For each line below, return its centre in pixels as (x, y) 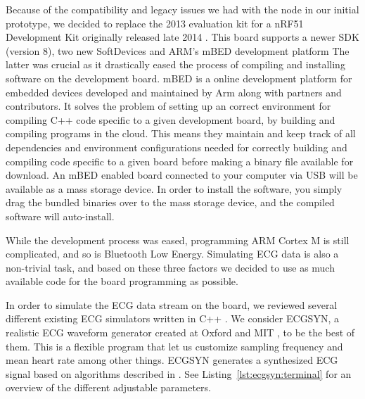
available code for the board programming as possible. (122, 281)
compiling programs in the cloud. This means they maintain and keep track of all (181, 133)
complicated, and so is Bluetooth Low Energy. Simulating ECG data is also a (172, 254)
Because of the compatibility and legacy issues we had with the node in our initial (182, 9)
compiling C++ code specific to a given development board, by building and (171, 119)
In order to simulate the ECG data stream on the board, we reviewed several (172, 304)
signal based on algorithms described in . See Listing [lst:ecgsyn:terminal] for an (179, 373)
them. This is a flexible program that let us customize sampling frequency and (174, 346)
